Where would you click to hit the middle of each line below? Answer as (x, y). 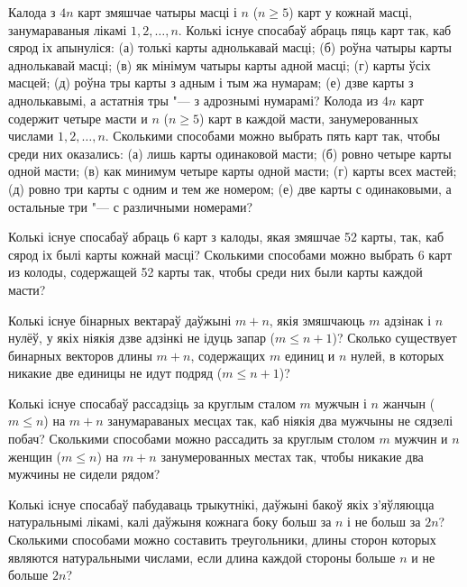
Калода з (32, 12)
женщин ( (35, 456)
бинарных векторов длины (80, 355)
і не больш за (384, 522)
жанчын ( (409, 403)
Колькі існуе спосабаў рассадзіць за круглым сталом (152, 403)
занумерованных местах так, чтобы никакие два (292, 456)
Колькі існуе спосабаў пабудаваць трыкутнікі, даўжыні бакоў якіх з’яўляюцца (221, 504)
